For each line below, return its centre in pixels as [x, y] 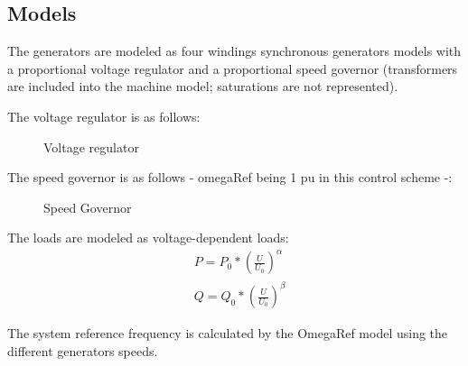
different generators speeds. [83, 350]
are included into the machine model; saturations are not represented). [203, 86]
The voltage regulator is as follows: [104, 116]
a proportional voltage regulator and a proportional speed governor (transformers [233, 68]
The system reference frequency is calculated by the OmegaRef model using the [228, 333]
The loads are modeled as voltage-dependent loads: [148, 238]
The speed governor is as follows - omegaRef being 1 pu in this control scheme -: [230, 177]
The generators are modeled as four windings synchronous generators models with [234, 51]
